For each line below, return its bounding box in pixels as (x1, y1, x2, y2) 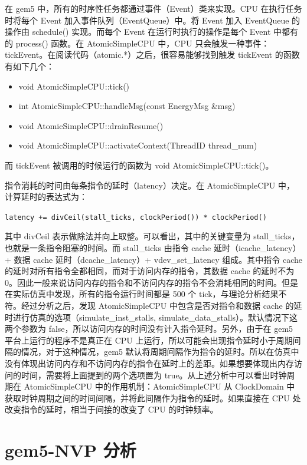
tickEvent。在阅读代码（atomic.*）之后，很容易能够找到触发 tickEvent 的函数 (5, 48, 300, 61)
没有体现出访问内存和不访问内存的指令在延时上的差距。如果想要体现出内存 (5, 357, 294, 369)
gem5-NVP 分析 (5, 438, 136, 462)
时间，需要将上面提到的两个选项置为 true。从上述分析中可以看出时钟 (21, 368, 287, 381)
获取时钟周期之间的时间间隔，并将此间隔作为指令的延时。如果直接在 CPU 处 (5, 391, 301, 404)
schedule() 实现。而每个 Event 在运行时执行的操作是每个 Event (32, 25, 271, 38)
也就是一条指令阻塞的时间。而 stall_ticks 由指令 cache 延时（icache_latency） (5, 241, 301, 253)
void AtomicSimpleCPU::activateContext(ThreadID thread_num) (18, 139, 257, 151)
